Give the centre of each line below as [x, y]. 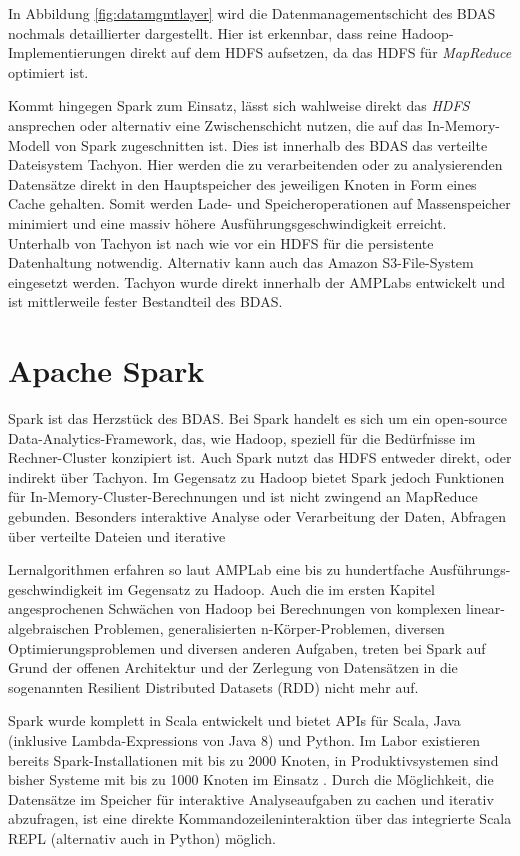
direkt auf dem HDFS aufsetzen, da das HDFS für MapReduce [321, 52]
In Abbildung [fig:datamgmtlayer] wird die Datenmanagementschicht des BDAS [252, 13]
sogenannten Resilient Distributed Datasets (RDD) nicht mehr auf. [213, 686]
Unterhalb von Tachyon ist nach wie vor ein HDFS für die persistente [221, 242]
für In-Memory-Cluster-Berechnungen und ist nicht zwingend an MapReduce [243, 496]
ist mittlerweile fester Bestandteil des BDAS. [145, 301]
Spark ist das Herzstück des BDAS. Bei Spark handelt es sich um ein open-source [258, 418]
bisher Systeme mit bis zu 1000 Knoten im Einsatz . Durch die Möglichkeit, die [251, 779]
